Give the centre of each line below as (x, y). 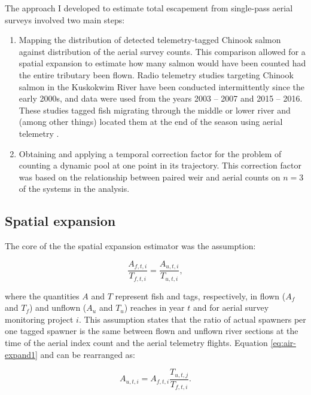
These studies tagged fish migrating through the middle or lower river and (155, 110)
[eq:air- (283, 343)
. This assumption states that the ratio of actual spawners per (192, 319)
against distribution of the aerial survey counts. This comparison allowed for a (162, 51)
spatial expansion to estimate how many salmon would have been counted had (162, 63)
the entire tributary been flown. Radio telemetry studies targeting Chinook (156, 74)
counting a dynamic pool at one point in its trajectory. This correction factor (160, 165)
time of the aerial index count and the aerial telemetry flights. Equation (136, 343)
